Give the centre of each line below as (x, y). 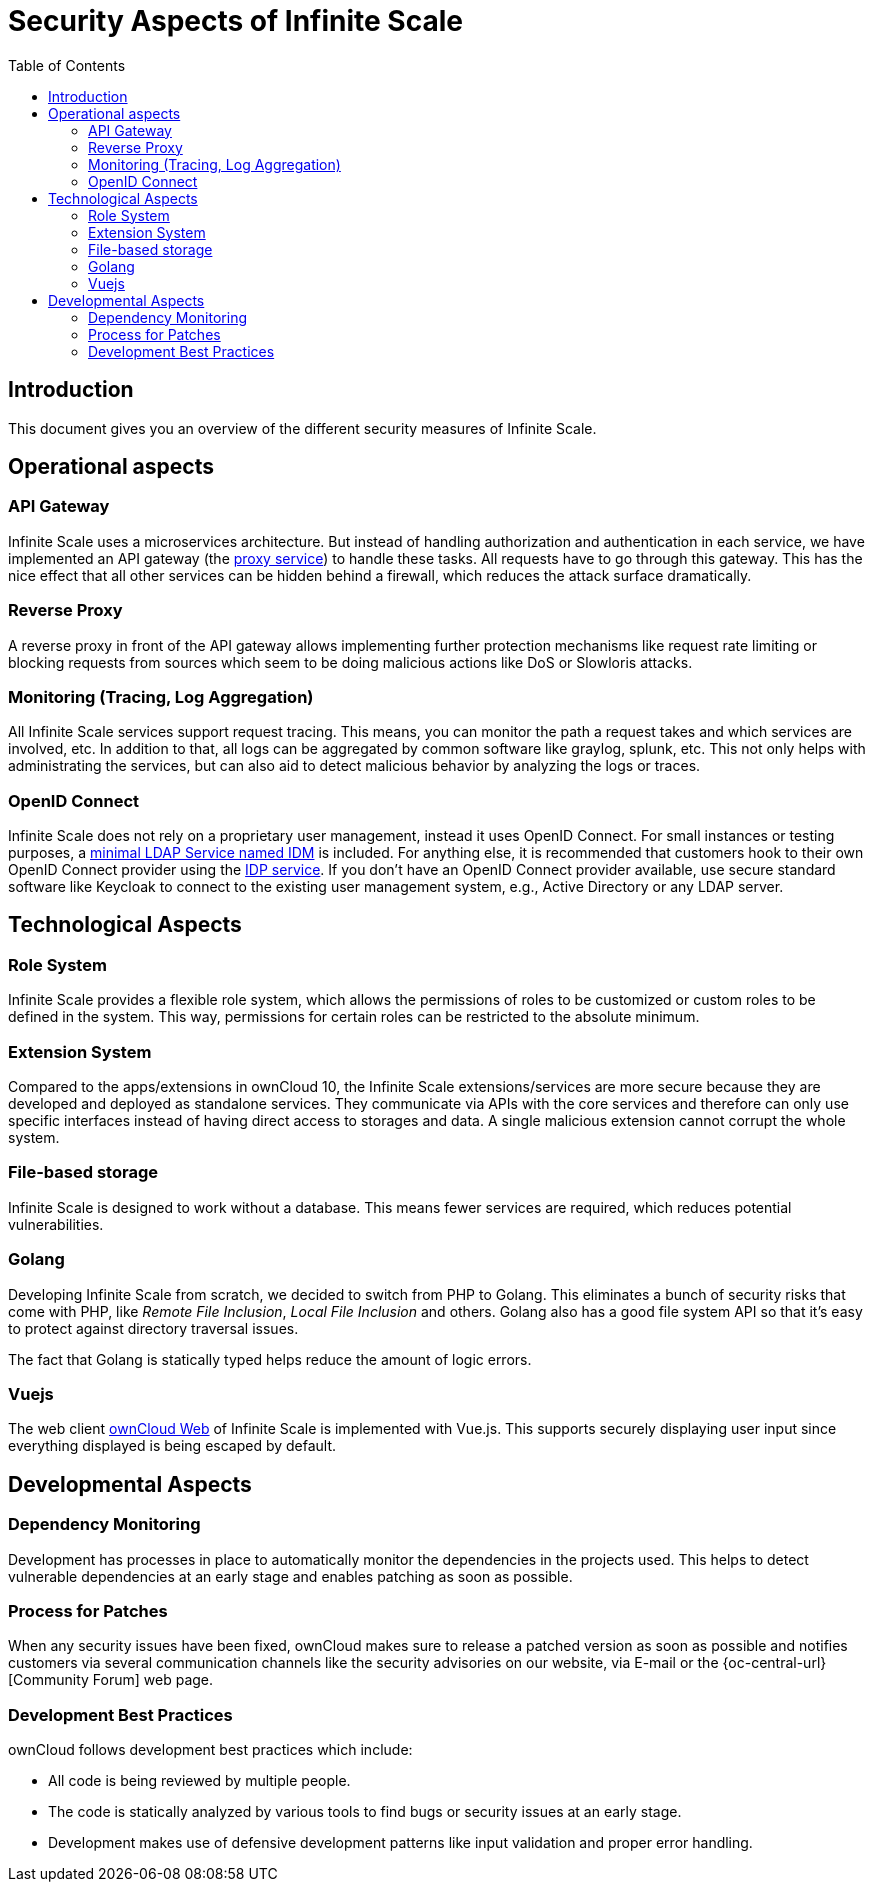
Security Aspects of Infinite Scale (235, 21)
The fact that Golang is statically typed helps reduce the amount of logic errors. (270, 1359)
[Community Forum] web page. (111, 1680)
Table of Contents (67, 65)
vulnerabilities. (56, 1224)
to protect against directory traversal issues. (153, 1328)
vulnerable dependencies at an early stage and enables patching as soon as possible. (290, 1576)
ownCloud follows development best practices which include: (210, 1749)
